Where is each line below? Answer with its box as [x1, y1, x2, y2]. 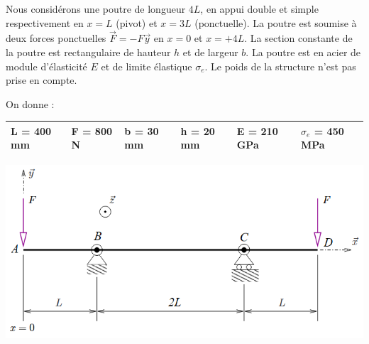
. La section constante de [244, 31, 353, 45]
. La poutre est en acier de [246, 45, 361, 59]
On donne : [6, 96, 55, 111]
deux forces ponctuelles [6, 31, 106, 45]
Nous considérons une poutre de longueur [6, 1, 186, 16]
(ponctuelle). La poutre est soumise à [194, 15, 357, 30]
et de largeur [182, 45, 238, 59]
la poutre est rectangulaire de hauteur [6, 45, 171, 59]
